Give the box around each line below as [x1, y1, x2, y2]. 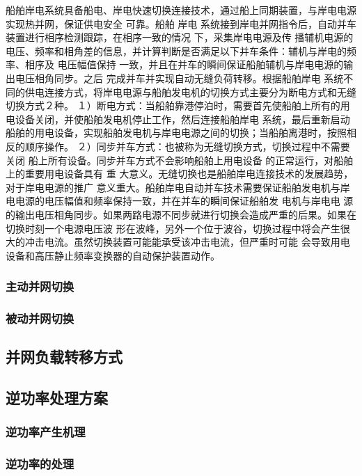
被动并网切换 [6, 310, 74, 327]
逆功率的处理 [6, 455, 74, 473]
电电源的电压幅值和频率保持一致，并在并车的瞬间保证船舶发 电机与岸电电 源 [6, 193, 354, 208]
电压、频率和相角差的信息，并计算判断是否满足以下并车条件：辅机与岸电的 [6, 43, 347, 58]
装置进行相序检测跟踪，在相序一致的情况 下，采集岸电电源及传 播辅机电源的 [6, 30, 354, 45]
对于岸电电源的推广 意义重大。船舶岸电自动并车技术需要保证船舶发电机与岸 [6, 180, 350, 194]
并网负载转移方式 [6, 346, 123, 367]
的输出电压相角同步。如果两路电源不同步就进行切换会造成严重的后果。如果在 [6, 207, 356, 221]
